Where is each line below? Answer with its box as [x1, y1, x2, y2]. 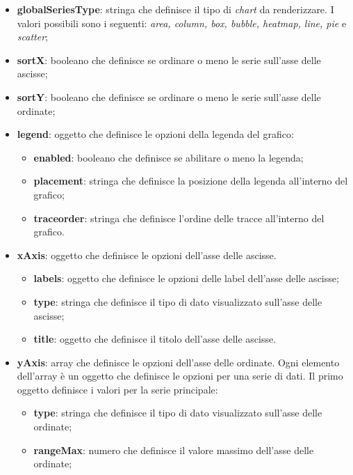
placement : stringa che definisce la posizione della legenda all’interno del [33, 173, 348, 188]
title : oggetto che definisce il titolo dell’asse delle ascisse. [33, 332, 277, 346]
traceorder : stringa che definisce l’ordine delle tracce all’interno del [33, 210, 325, 225]
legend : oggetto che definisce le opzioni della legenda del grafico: [17, 127, 294, 141]
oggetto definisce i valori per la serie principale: [17, 382, 218, 396]
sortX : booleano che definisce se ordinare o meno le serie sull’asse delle [17, 52, 321, 67]
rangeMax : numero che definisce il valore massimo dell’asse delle [33, 442, 314, 457]
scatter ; [17, 29, 48, 44]
